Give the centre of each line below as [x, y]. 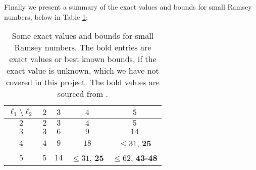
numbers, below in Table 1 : [46, 16]
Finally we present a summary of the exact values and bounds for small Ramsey [128, 7]
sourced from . [83, 94]
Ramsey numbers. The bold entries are [83, 47]
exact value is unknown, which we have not [83, 71]
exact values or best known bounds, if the [83, 59]
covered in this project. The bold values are [83, 82]
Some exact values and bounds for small [83, 36]
